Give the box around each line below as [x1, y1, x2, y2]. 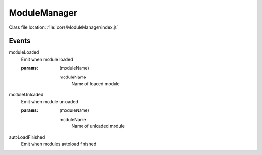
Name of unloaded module [71, 123, 125, 129]
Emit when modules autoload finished [21, 141, 97, 147]
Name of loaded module [71, 81, 120, 87]
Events [9, 37, 31, 45]
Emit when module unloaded [21, 98, 79, 104]
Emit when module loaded [21, 56, 73, 62]
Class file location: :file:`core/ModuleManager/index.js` [9, 24, 118, 30]
